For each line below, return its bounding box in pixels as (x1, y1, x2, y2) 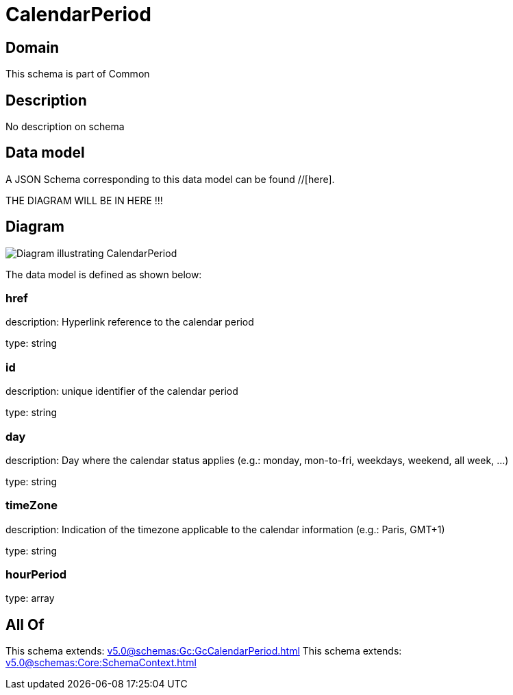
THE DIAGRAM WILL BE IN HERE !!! (5, 194, 163, 206)
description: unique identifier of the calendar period (5, 385, 238, 398)
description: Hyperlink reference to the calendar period (5, 316, 254, 328)
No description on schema (5, 121, 125, 133)
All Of (5, 615, 45, 633)
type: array (5, 592, 55, 605)
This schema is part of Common (5, 68, 150, 80)
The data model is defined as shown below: (5, 268, 202, 280)
